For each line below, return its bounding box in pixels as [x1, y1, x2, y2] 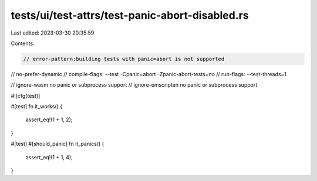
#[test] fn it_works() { [11, 103, 63, 110]
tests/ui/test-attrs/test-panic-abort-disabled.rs [11, 9, 249, 22]
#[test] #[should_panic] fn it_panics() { [11, 141, 104, 148]
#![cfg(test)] [11, 92, 41, 99]
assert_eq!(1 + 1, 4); [25, 153, 73, 160]
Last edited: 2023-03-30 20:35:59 [11, 29, 95, 36]
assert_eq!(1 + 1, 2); [25, 116, 73, 123]
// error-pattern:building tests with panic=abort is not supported [23, 56, 225, 62]
